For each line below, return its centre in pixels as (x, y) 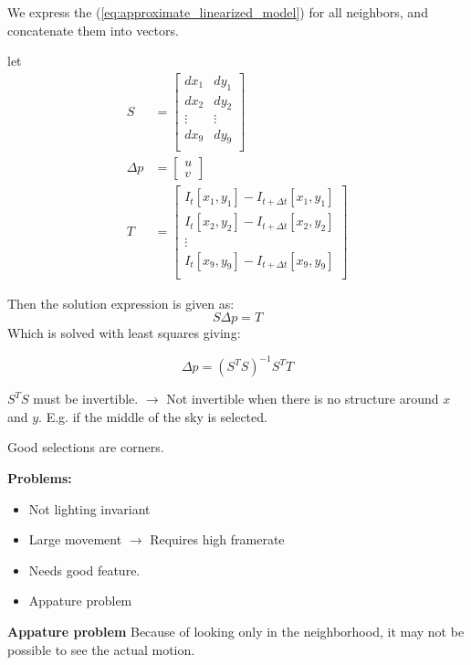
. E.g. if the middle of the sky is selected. (153, 416)
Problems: (40, 478)
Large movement (75, 539)
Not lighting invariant (89, 508)
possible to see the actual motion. (101, 649)
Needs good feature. (84, 570)
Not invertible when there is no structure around (303, 399)
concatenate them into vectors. (93, 30)
